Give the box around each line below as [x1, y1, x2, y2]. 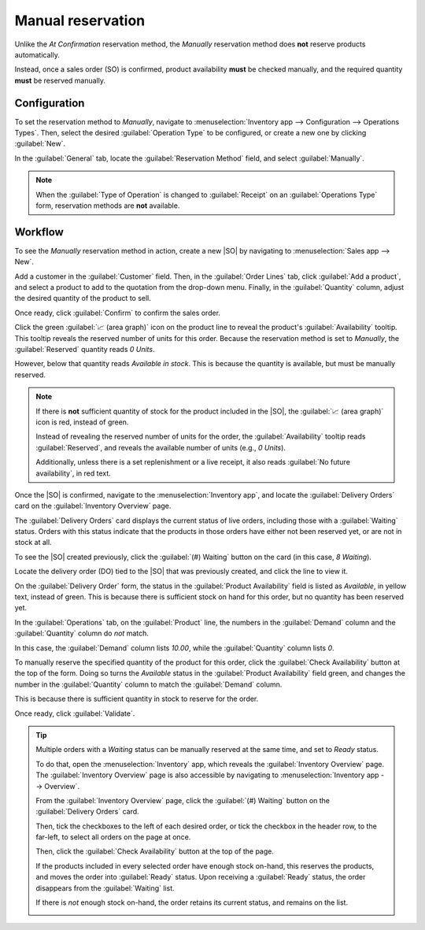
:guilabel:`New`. [14, 139, 66, 149]
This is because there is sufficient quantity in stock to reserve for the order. [14, 694, 259, 704]
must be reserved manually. [14, 76, 106, 85]
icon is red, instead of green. [35, 417, 129, 427]
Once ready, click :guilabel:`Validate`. [14, 709, 135, 718]
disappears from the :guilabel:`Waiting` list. [35, 883, 175, 893]
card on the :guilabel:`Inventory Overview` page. [14, 501, 172, 511]
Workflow [14, 225, 65, 239]
